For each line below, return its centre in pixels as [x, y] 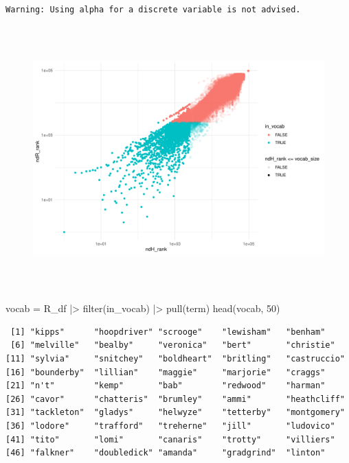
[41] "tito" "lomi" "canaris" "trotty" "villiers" [170, 439]
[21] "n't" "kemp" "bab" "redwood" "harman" [166, 386]
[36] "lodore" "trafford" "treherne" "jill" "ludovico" [170, 426]
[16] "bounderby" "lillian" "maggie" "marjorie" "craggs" [166, 372]
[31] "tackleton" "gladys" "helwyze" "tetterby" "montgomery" [175, 413]
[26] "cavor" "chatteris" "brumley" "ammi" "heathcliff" [175, 399]
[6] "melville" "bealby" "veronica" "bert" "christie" [173, 345]
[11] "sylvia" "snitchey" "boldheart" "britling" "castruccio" [175, 358]
